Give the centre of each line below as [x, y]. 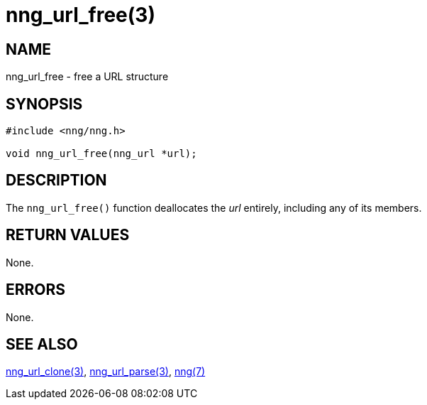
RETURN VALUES [68, 235]
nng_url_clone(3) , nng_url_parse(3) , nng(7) [106, 372]
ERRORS [36, 290]
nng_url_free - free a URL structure [87, 77]
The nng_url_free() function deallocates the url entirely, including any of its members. [214, 207]
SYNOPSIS [44, 104]
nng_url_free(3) [81, 15]
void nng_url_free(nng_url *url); [101, 154]
